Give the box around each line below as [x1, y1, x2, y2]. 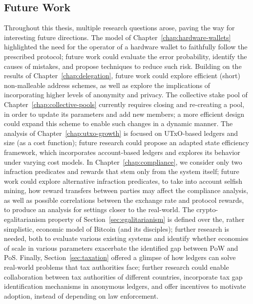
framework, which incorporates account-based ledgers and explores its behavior [4, 147, 240, 157]
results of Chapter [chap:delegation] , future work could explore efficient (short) [4, 70, 240, 81]
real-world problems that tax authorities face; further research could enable [4, 262, 229, 272]
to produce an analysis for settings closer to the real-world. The [4, 204, 194, 215]
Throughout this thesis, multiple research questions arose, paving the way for [4, 22, 235, 33]
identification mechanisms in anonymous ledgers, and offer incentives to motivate [4, 281, 246, 291]
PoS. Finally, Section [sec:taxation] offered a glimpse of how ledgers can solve [4, 252, 236, 262]
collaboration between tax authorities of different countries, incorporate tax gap [4, 271, 243, 282]
